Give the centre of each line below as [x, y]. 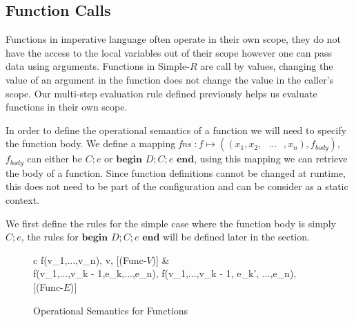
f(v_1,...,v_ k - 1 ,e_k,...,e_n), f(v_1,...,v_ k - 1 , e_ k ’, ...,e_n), [165, 273]
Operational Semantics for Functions [111, 310]
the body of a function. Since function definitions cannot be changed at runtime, [176, 172]
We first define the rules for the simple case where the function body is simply [171, 223]
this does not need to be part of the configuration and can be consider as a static [177, 186]
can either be [55, 159]
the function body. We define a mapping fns [98, 143]
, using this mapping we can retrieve [271, 159]
